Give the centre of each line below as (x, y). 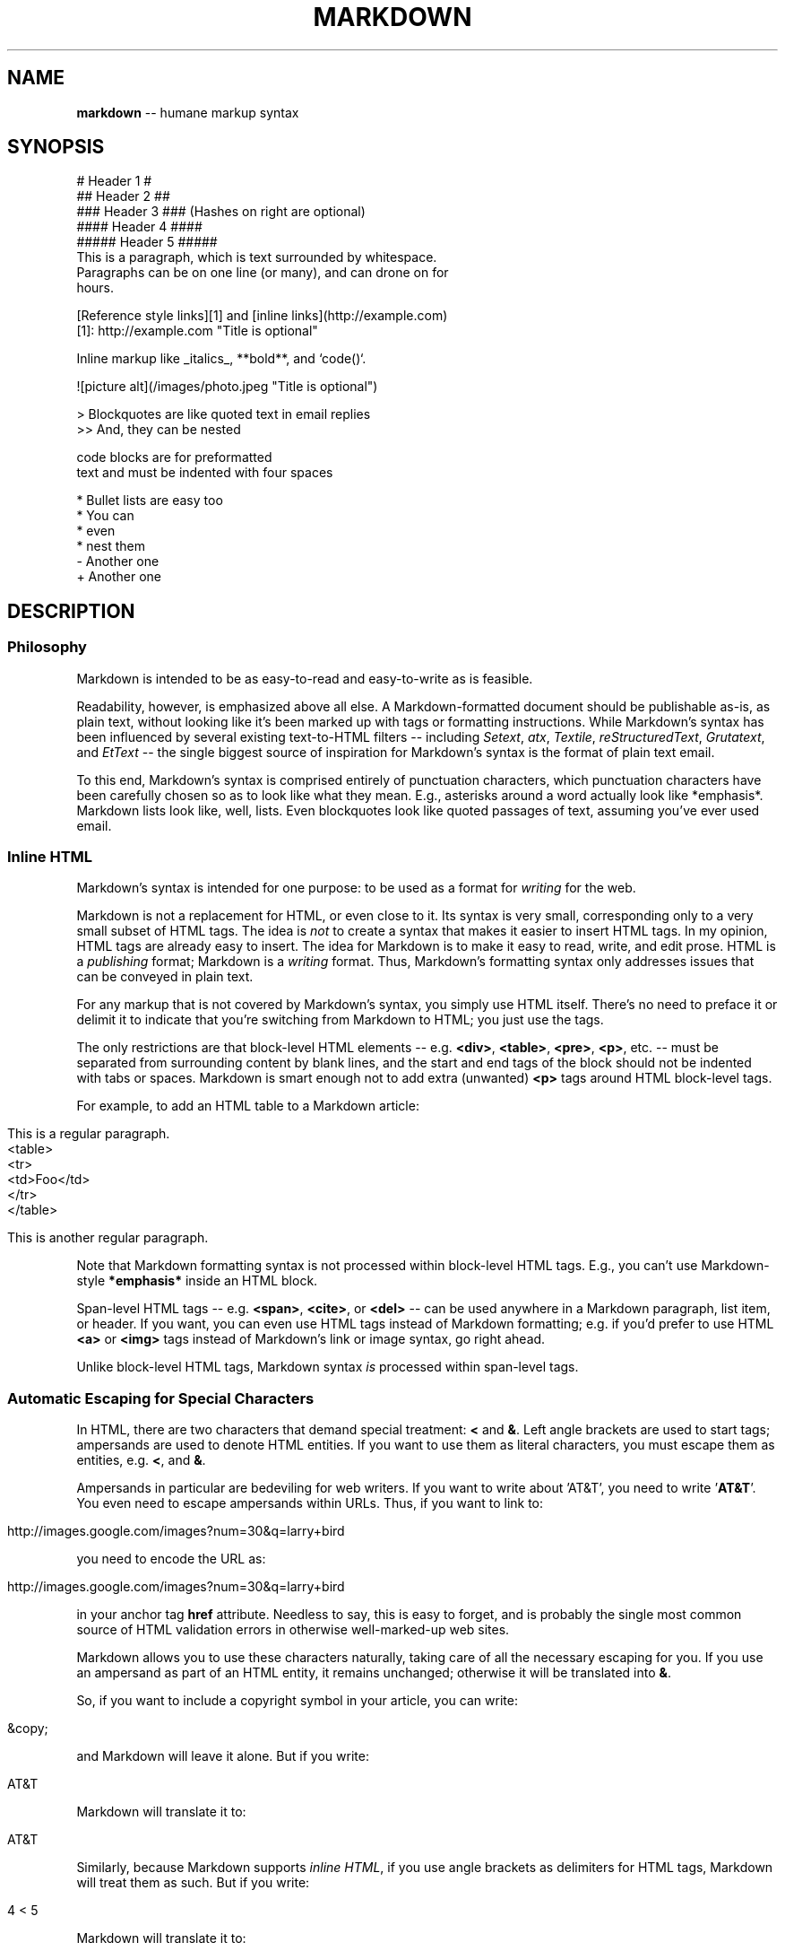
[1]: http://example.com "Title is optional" (197, 331)
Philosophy (47, 647)
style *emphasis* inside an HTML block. (197, 1281)
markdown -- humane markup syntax (188, 112)
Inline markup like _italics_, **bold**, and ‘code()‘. (221, 359)
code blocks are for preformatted (174, 457)
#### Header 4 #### (139, 227)
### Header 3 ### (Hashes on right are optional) (221, 212)
